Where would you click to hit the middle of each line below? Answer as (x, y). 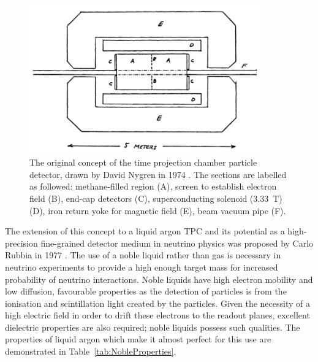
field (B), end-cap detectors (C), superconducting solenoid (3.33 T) (156, 198)
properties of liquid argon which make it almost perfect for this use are (138, 339)
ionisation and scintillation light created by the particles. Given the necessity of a (157, 303)
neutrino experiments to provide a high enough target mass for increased (142, 267)
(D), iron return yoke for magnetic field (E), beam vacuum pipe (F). (158, 210)
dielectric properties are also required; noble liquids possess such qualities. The (153, 327)
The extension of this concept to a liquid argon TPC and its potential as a (145, 231)
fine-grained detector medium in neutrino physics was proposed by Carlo (177, 243)
